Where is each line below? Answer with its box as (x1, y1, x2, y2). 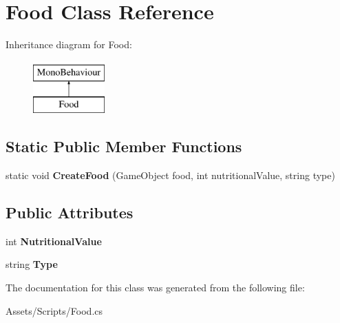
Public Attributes (6, 202, 134, 223)
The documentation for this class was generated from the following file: (6, 280, 305, 295)
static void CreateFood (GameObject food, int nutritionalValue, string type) (6, 168, 335, 183)
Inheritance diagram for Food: (6, 37, 132, 52)
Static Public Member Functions (6, 136, 242, 157)
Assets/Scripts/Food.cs (6, 303, 103, 317)
